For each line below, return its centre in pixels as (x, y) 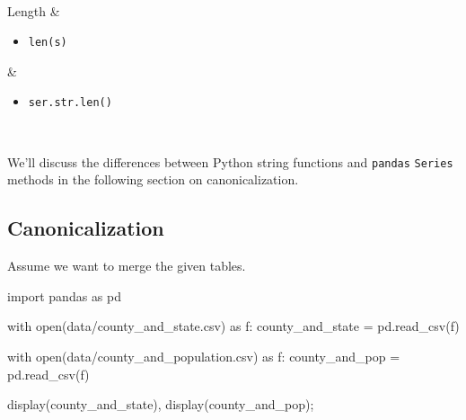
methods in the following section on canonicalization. (153, 179)
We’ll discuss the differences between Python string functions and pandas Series (230, 161)
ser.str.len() (70, 103)
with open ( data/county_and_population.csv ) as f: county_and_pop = (204, 356)
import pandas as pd (65, 295)
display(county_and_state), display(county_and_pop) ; (161, 404)
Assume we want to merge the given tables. (127, 266)
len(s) (48, 43)
